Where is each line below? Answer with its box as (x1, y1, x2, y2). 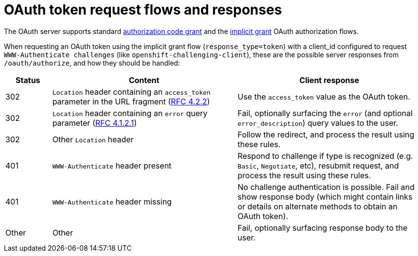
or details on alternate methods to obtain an (237, 201, 398, 211)
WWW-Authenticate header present (52, 160, 172, 171)
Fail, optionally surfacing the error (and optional (237, 108, 413, 118)
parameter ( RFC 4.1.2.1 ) (52, 118, 137, 128)
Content (128, 75, 160, 85)
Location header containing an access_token (52, 86, 211, 97)
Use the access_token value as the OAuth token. (237, 91, 410, 102)
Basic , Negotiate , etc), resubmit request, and (237, 160, 399, 171)
